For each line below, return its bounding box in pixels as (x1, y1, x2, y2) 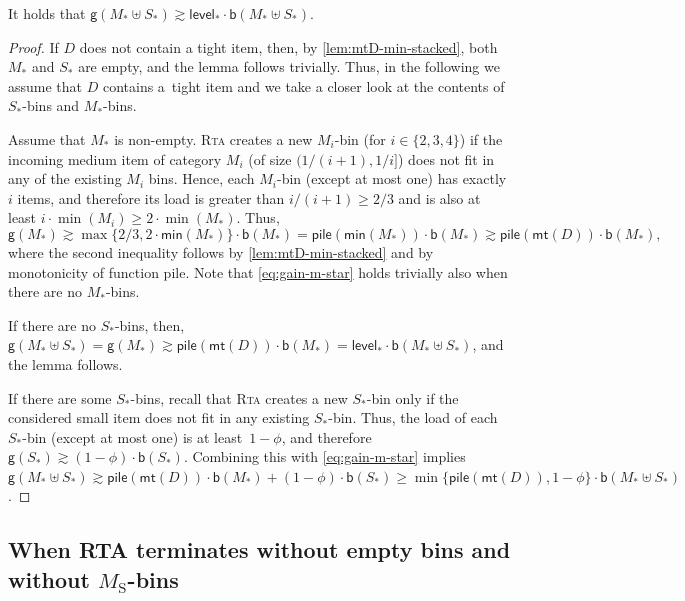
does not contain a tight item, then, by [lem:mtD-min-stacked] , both (79, 36, 498, 57)
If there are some (8, 387, 112, 408)
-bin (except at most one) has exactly (277, 168, 507, 189)
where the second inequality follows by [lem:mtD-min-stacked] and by (8, 241, 434, 262)
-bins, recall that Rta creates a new (130, 387, 348, 408)
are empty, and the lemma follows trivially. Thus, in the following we (78, 56, 500, 77)
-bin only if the (366, 387, 459, 408)
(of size (248, 148, 292, 169)
